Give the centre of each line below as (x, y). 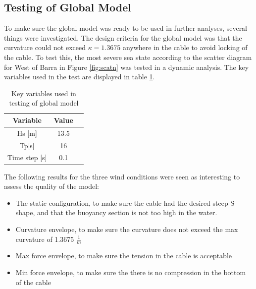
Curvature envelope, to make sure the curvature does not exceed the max (127, 229)
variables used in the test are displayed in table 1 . (79, 77)
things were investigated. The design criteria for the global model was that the (123, 37)
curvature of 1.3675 (45, 239)
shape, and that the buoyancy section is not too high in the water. (116, 212)
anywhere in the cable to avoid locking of (185, 47)
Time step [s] (27, 157)
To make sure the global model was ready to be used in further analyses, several (126, 28)
